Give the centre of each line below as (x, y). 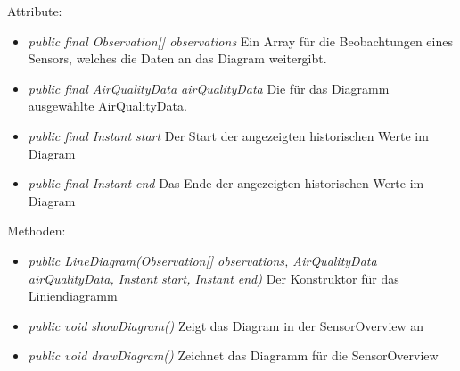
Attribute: (35, 11)
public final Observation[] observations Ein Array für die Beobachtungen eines (240, 41)
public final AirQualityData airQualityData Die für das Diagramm (209, 88)
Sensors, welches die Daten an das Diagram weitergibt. (177, 58)
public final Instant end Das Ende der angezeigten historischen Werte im (226, 183)
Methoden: (37, 231)
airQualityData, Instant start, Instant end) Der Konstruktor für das (214, 278)
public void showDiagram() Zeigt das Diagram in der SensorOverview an (226, 325)
